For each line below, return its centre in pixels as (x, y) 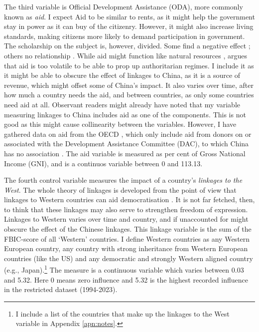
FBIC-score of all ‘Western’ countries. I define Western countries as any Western (127, 238)
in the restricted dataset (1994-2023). (61, 289)
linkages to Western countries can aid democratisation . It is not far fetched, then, (129, 199)
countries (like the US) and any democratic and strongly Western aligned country (129, 258)
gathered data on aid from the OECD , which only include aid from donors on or (128, 134)
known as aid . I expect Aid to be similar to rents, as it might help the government (129, 16)
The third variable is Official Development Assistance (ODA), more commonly (124, 6)
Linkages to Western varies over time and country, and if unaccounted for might (126, 219)
